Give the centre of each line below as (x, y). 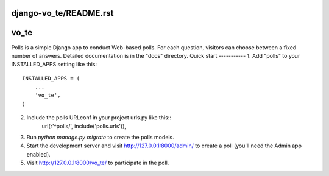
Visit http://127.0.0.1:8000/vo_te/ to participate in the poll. (98, 163)
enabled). (39, 154)
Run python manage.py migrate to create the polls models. (100, 138)
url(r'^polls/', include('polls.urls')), (84, 126)
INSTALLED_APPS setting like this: (54, 65)
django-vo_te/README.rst (62, 13)
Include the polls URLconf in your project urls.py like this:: (99, 118)
